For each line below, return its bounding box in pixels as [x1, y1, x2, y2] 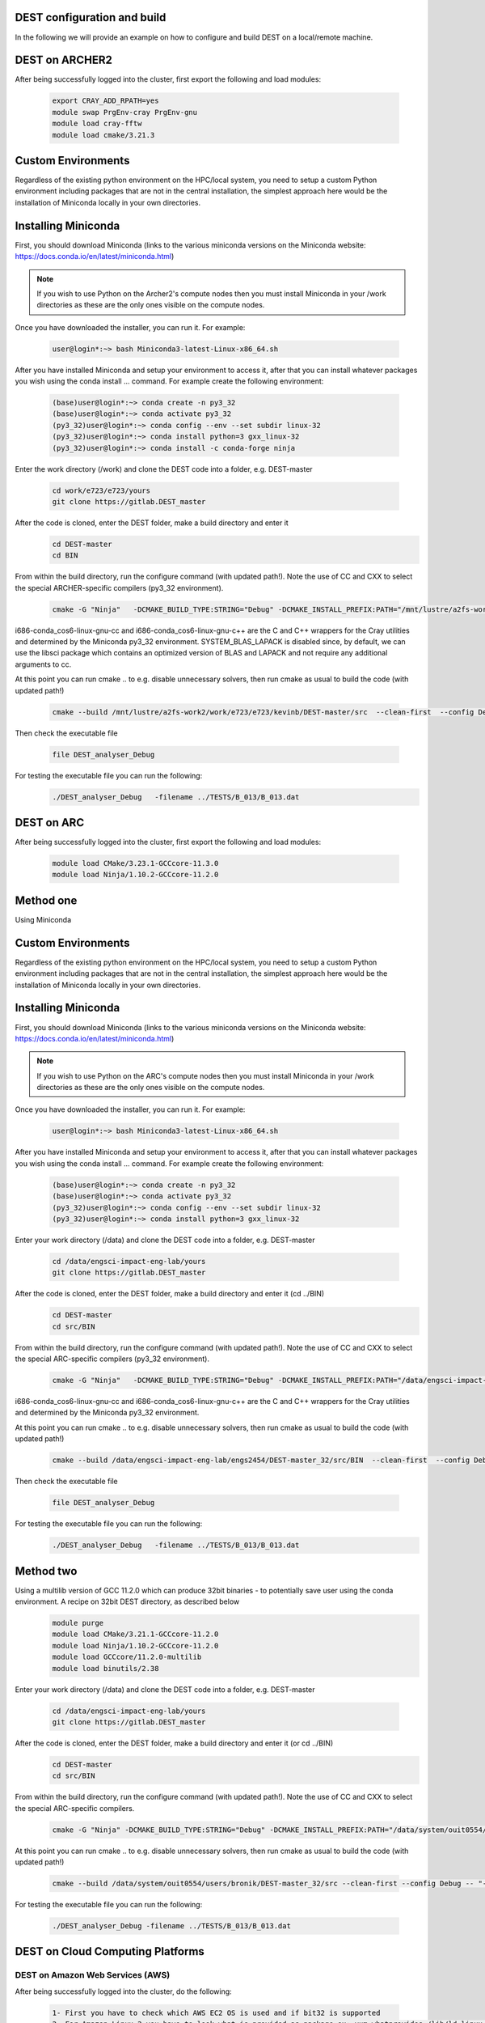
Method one [15, 893, 78, 907]
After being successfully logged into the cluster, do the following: [15, 1987, 232, 1996]
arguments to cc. [15, 659, 72, 669]
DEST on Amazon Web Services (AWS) [15, 1970, 171, 1981]
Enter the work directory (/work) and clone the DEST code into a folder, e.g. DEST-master [15, 464, 313, 473]
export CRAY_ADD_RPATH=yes [52, 96, 159, 105]
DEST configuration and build [15, 11, 167, 24]
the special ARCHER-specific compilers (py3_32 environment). [15, 583, 224, 592]
